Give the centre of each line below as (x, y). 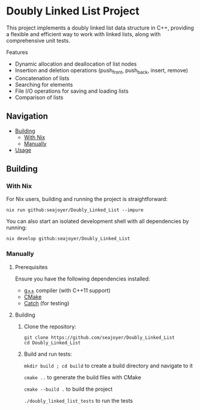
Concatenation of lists (42, 78)
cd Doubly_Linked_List (52, 343)
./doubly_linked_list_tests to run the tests (78, 400)
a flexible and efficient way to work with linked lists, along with (83, 34)
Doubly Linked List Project (73, 11)
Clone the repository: (50, 326)
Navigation (27, 116)
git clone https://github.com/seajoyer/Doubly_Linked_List (99, 337)
